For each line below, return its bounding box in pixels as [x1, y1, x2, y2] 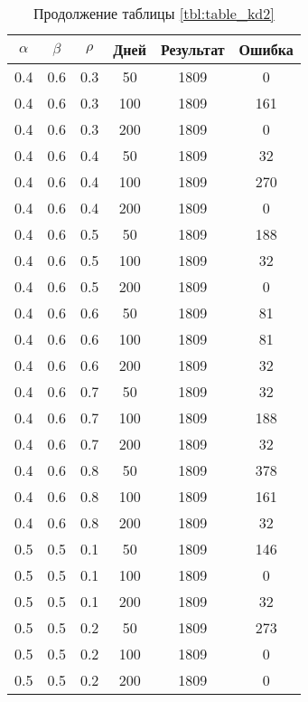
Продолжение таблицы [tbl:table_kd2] [33, 3, 275, 24]
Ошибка [238, 39, 294, 60]
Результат [160, 39, 225, 60]
